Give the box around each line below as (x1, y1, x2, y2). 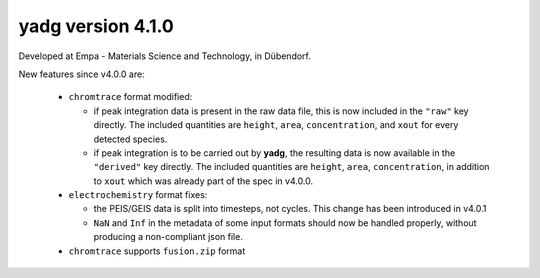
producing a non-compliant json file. (93, 231, 244, 243)
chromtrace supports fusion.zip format (68, 245, 246, 257)
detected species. (93, 133, 168, 145)
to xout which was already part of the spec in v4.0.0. (93, 175, 314, 187)
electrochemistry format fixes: (68, 189, 208, 201)
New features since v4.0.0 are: (18, 68, 145, 80)
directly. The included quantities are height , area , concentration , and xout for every (93, 119, 459, 131)
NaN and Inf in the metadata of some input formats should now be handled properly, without (93, 216, 477, 229)
